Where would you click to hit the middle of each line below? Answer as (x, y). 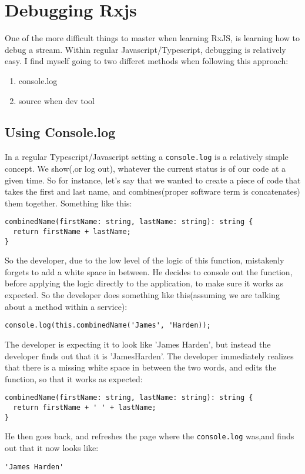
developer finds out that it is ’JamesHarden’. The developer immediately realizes (149, 355)
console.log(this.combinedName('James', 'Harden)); (108, 326)
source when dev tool (57, 100)
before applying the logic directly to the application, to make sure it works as (144, 283)
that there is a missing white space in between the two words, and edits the (141, 367)
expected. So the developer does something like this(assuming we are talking (142, 295)
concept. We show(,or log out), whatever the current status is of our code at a (145, 168)
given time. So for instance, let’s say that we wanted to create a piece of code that (153, 180)
